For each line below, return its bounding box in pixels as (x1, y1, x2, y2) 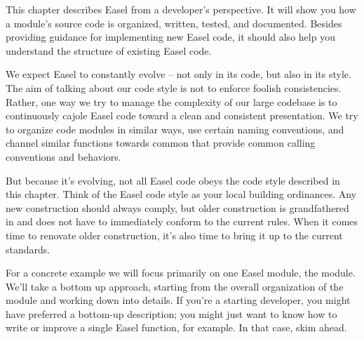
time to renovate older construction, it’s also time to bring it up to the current (6, 227, 343, 242)
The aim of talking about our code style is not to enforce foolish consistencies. (6, 80, 342, 95)
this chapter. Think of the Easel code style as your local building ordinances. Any (6, 187, 357, 201)
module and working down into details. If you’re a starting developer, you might (6, 293, 351, 307)
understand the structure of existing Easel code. (6, 43, 212, 58)
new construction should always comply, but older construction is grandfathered (6, 200, 349, 215)
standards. (6, 241, 50, 256)
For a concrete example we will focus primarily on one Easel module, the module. (6, 265, 356, 280)
